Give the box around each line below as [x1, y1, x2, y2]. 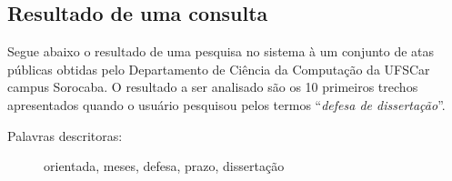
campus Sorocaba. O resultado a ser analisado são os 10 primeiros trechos [7, 77, 418, 96]
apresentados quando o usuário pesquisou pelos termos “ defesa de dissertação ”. [7, 95, 446, 114]
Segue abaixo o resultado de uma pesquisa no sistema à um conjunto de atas [7, 42, 435, 61]
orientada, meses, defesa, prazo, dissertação [44, 156, 285, 176]
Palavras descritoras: [7, 126, 123, 145]
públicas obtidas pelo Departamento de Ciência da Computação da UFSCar [7, 59, 430, 78]
